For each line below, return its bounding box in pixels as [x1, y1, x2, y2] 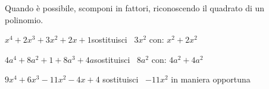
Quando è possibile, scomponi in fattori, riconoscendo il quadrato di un [5, 2, 265, 14]
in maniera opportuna [171, 73, 251, 85]
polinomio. [5, 13, 43, 26]
